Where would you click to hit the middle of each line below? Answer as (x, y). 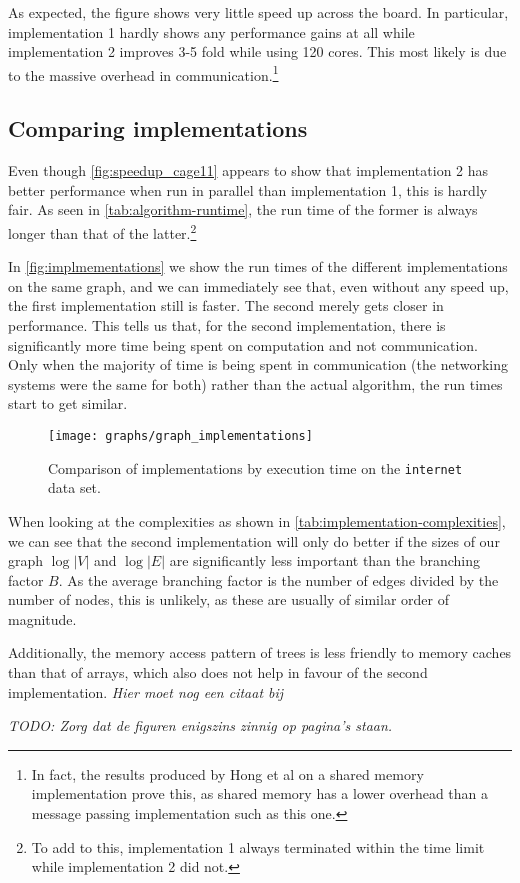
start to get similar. (68, 403)
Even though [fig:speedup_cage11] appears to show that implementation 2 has (248, 170)
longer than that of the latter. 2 (102, 231)
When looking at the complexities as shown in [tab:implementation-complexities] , (257, 520)
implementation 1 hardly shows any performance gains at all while (211, 31)
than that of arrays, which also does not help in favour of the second (218, 672)
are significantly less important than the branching (325, 560)
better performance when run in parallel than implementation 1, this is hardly (248, 189)
